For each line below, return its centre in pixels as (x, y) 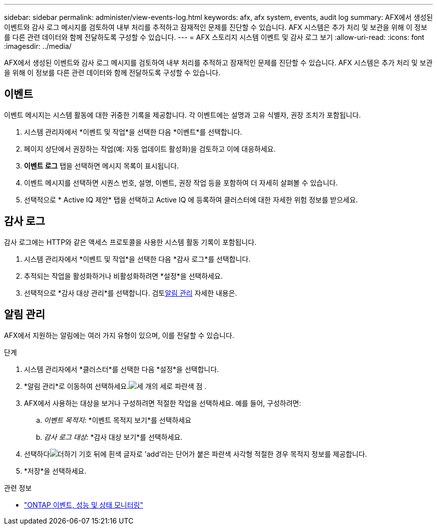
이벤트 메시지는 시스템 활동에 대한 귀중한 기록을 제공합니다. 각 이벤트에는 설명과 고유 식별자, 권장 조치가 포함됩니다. (183, 115)
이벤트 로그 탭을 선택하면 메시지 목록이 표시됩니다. (102, 166)
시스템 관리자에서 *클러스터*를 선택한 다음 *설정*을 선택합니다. (121, 369)
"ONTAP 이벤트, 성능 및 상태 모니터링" (84, 505)
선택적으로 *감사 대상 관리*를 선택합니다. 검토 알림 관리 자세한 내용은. (131, 293)
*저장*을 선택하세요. (55, 471)
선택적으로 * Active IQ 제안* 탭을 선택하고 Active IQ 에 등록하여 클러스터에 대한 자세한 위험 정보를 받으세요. (191, 199)
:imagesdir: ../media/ (38, 46)
